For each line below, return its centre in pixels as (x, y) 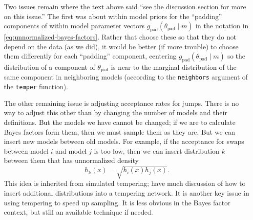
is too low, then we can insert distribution (157, 150)
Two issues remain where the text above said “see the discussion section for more (125, 6)
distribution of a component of (50, 67)
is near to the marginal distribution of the (174, 67)
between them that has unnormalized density (71, 160)
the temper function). (36, 87)
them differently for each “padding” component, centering (90, 56)
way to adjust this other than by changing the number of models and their (116, 112)
